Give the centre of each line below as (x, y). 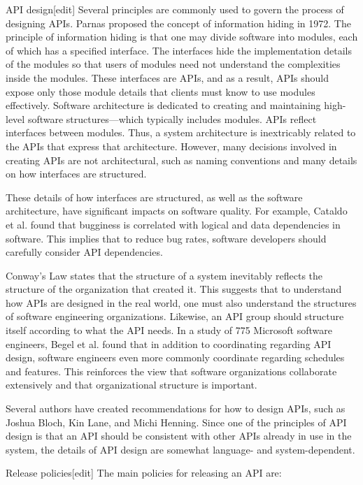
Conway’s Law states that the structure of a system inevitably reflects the (164, 275)
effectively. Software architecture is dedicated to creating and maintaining (163, 105)
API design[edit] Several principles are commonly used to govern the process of (175, 9)
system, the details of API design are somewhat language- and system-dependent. (180, 449)
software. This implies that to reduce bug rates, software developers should (166, 238)
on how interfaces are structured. (76, 174)
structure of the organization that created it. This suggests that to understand (174, 289)
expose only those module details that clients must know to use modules (161, 91)
